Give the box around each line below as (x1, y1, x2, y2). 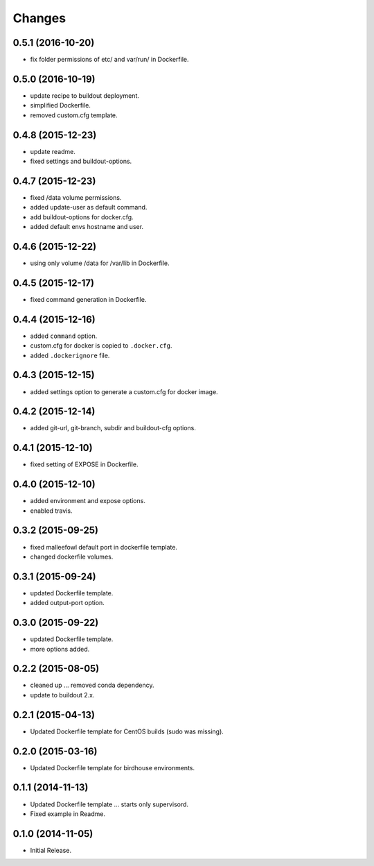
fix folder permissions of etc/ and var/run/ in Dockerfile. (30, 56, 190, 64)
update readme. (30, 147, 76, 155)
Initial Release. (30, 846, 72, 854)
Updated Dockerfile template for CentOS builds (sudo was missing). (30, 727, 224, 736)
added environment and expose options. (30, 497, 145, 505)
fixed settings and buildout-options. (30, 157, 132, 166)
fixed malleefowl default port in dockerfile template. (30, 543, 178, 551)
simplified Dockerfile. (30, 101, 91, 110)
